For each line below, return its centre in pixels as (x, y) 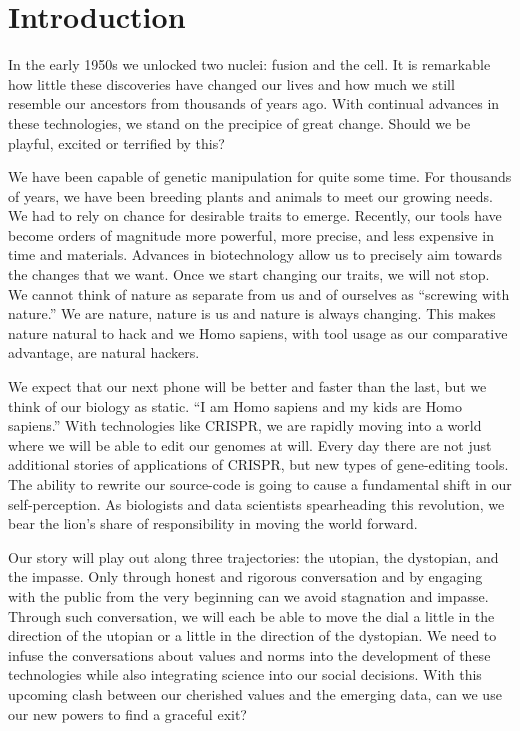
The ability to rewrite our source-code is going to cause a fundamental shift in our (260, 484)
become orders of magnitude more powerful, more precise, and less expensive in (251, 234)
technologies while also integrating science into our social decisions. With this (245, 674)
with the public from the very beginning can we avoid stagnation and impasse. (248, 595)
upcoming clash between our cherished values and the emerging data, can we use (255, 693)
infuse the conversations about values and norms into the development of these (249, 654)
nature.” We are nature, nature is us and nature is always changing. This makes (252, 313)
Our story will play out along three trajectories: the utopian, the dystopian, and (253, 556)
